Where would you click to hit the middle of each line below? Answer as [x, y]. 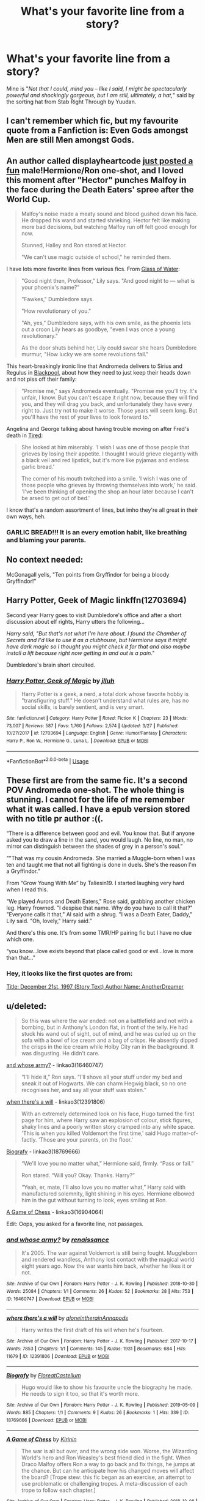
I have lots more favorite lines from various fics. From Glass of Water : [93, 269]
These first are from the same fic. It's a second [97, 780]
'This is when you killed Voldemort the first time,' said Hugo [96, 1133]
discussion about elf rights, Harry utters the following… [76, 621]
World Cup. [28, 199]
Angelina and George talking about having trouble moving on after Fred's [98, 429]
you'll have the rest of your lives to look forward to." [86, 417]
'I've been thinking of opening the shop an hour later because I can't [107, 492]
